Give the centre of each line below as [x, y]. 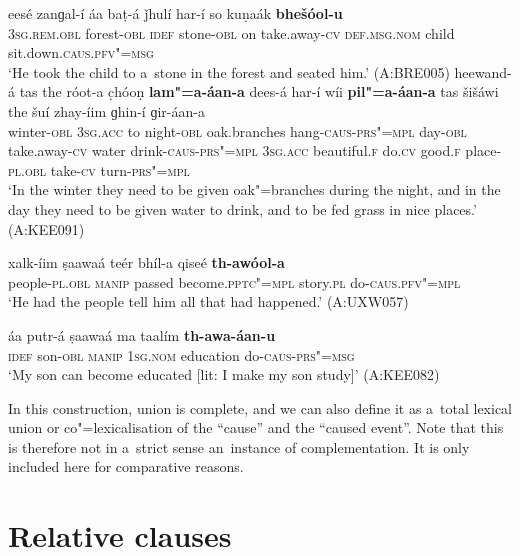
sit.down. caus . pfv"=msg [81, 52]
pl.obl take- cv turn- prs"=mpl [99, 169]
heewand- [483, 71]
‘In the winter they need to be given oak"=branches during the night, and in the [254, 189]
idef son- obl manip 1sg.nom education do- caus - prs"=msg [181, 354]
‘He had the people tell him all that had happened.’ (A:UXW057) [208, 301]
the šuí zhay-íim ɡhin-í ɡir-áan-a [106, 110]
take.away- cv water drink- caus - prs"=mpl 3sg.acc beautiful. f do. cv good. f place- [255, 150]
